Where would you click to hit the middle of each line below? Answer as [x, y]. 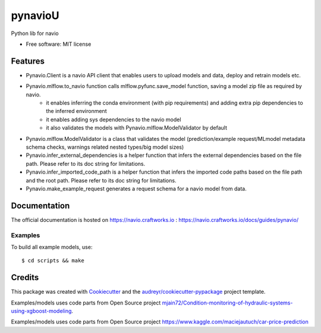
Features [28, 61]
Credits [25, 277]
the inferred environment [76, 111]
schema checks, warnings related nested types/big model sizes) [105, 147]
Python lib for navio [35, 33]
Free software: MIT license [59, 44]
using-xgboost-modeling [41, 311]
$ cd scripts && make [53, 261]
